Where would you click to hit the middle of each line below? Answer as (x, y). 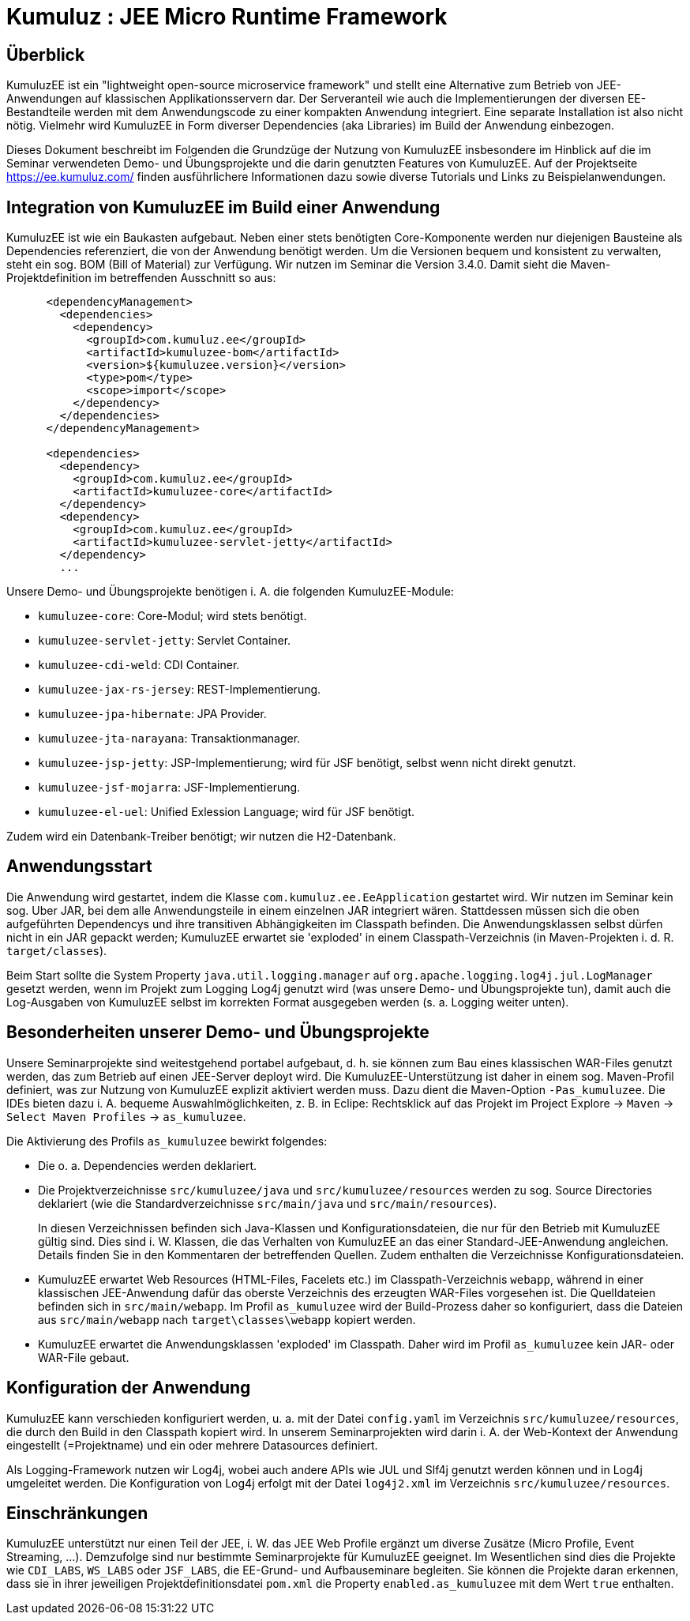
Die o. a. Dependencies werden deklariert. (148, 1165)
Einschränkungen (77, 1513)
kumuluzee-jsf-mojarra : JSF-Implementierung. (169, 788)
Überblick (46, 55)
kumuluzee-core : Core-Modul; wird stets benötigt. (172, 616)
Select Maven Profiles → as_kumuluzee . (126, 1116)
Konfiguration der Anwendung (129, 1388)
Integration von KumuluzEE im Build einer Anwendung (223, 207)
